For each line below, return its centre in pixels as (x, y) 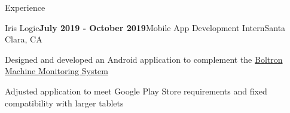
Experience (25, 7)
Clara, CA (24, 39)
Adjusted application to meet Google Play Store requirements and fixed (136, 91)
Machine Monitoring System (57, 71)
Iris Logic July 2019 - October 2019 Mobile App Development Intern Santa (145, 27)
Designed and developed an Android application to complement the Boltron (144, 59)
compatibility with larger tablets (64, 103)
